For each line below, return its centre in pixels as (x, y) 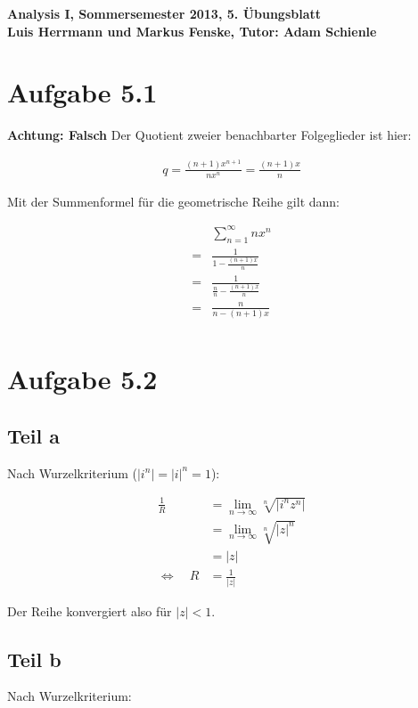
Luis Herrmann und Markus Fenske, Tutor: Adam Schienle (192, 31)
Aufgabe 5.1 (82, 92)
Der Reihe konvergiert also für (90, 610)
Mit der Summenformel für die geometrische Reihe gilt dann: (173, 201)
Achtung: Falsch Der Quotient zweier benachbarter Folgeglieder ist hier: (209, 135)
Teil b (34, 659)
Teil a (34, 435)
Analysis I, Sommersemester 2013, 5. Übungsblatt (164, 13)
